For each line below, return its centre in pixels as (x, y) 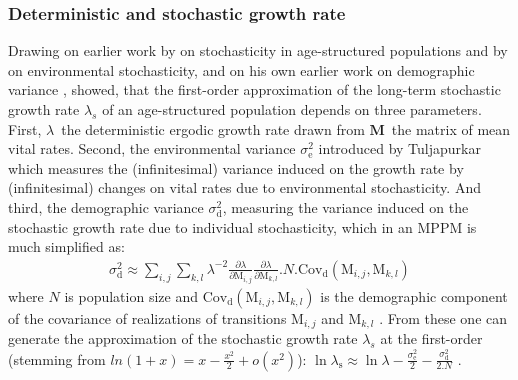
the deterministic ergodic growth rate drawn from (213, 128)
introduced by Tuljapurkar (399, 148)
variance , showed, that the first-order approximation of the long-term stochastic (254, 89)
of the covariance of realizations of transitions (147, 317)
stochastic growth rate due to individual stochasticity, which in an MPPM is (242, 226)
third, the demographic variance (106, 206)
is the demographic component (414, 295)
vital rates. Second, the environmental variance (152, 148)
